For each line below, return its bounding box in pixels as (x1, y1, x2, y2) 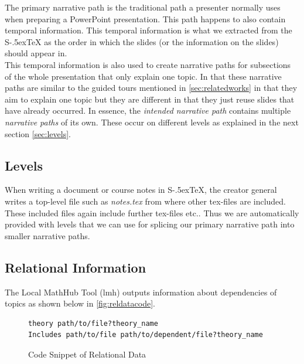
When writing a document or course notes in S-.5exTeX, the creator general (5, 183, 277, 196)
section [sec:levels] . (5, 127, 71, 140)
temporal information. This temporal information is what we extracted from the (5, 24, 292, 36)
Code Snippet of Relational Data (28, 348, 146, 360)
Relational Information (5, 258, 146, 276)
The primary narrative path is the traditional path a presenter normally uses (5, 1, 281, 13)
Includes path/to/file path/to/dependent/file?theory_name (28, 331, 263, 339)
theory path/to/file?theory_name (28, 319, 158, 328)
